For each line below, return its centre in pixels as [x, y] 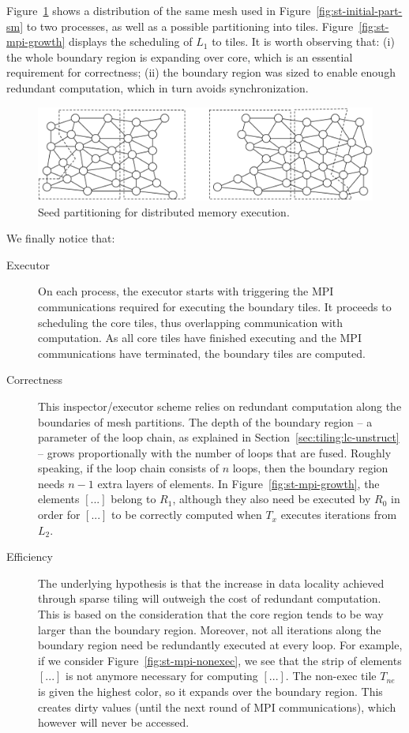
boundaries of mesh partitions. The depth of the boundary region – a [205, 421]
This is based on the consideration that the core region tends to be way [211, 614]
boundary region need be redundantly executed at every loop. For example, [220, 645]
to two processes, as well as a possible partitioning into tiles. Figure [190, 26]
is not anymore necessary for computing [162, 676]
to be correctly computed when [187, 515]
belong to [133, 499]
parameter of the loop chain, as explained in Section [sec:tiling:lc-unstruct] [219, 437]
